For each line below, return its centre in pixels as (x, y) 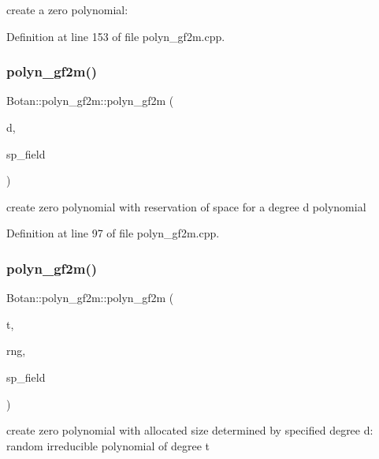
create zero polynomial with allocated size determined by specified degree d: (190, 430)
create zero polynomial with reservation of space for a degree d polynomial (186, 206)
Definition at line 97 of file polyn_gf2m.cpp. (113, 233)
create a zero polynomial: (67, 9)
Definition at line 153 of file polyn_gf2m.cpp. (116, 36)
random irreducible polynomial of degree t (108, 445)
